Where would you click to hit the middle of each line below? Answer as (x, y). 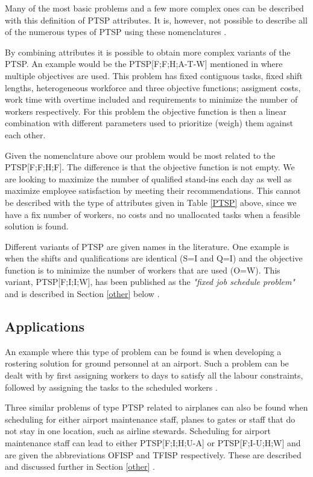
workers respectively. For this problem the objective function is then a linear (146, 111)
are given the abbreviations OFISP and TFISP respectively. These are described (153, 454)
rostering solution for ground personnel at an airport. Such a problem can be (147, 363)
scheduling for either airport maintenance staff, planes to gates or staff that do (150, 419)
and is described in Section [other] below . (82, 294)
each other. (25, 134)
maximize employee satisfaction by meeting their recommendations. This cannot (153, 190)
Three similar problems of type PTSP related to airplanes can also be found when (156, 407)
